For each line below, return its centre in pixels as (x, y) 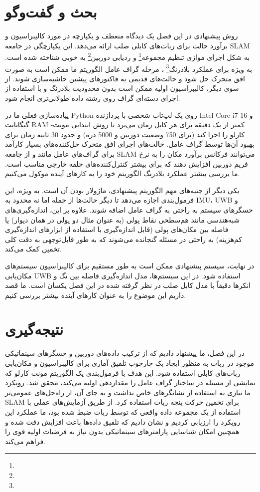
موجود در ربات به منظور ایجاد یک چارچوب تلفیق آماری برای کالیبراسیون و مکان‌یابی (130, 363)
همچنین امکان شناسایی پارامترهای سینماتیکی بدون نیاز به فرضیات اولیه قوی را (122, 431)
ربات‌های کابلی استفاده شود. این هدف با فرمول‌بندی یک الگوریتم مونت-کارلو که (123, 372)
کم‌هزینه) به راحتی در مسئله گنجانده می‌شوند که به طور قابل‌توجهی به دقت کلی (124, 239)
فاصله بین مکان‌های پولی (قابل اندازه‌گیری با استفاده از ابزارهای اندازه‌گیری (117, 229)
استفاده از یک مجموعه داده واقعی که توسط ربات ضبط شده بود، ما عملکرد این (123, 411)
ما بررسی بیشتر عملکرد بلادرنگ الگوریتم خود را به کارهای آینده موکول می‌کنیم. (123, 173)
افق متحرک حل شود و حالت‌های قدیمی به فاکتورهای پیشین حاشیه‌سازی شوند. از (125, 78)
